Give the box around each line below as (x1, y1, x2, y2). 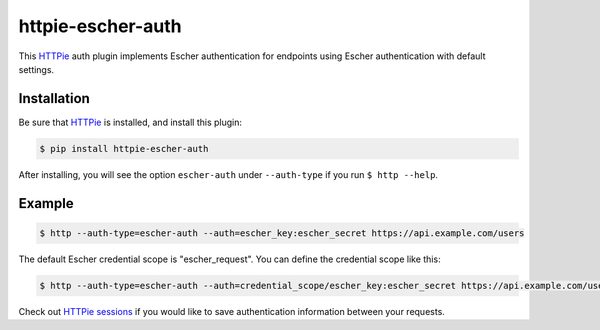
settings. (18, 63, 55, 75)
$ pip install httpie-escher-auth (39, 143, 209, 154)
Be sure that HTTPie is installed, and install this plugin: (18, 116, 243, 128)
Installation (18, 90, 90, 107)
